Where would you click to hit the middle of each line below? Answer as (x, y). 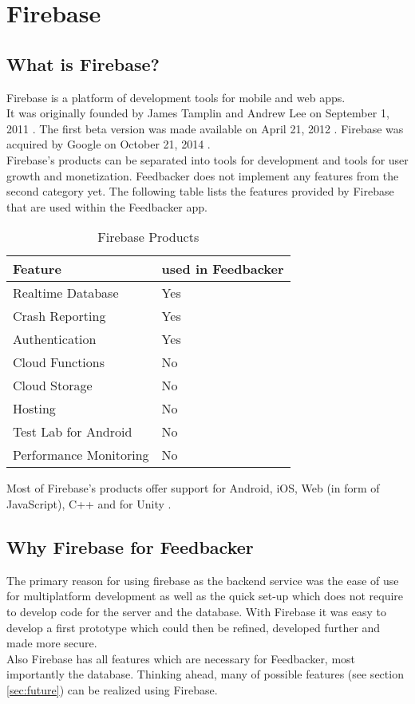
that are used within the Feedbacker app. (107, 206)
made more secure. (52, 643)
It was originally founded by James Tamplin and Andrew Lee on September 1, (198, 113)
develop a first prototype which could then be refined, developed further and (194, 627)
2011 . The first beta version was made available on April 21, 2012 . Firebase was (205, 128)
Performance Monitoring (81, 455)
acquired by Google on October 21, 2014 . (109, 144)
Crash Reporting (59, 316)
